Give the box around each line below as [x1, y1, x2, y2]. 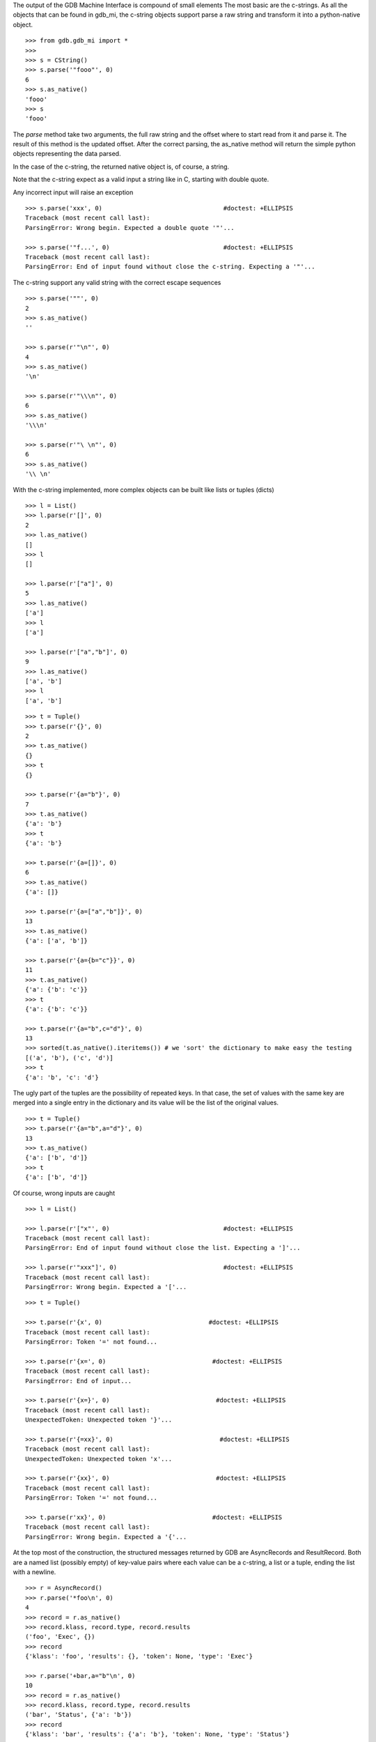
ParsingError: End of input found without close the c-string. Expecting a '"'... [25, 263, 315, 271]
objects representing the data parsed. [13, 150, 121, 158]
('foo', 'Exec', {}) [25, 1633, 95, 1641]
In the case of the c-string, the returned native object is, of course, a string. [13, 162, 230, 171]
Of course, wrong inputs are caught [13, 1189, 115, 1197]
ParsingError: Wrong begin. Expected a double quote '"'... [25, 224, 235, 231]
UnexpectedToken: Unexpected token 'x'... [25, 1455, 173, 1463]
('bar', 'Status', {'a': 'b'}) [25, 1711, 132, 1719]
